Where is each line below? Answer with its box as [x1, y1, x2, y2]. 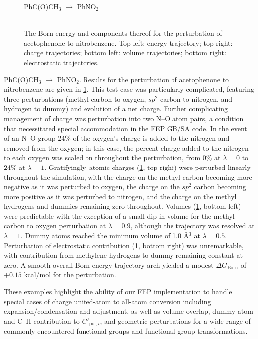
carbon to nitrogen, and [160, 93, 233, 104]
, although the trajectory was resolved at [130, 220, 255, 231]
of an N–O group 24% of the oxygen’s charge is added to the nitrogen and [4, 133, 230, 143]
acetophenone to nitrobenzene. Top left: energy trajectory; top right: [24, 37, 233, 48]
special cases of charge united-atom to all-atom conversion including [4, 296, 211, 306]
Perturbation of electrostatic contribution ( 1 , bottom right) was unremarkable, [4, 240, 244, 250]
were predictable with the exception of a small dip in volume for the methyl [4, 210, 235, 221]
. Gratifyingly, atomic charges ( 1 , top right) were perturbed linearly [44, 162, 251, 172]
